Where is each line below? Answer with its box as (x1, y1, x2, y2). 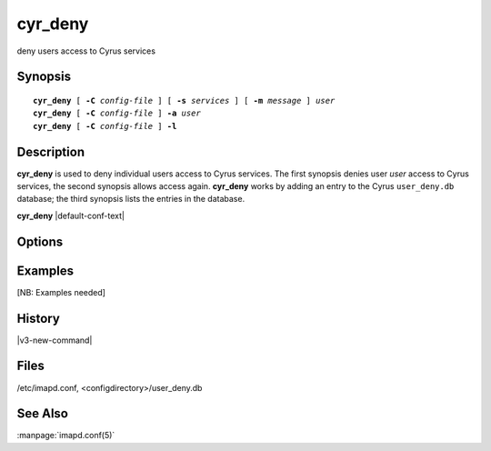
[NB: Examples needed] (16, 286, 106, 297)
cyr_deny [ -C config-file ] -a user (33, 108, 202, 118)
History (16, 310, 61, 326)
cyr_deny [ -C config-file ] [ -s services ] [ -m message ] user (33, 95, 336, 105)
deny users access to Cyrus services (16, 45, 156, 56)
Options (16, 234, 64, 249)
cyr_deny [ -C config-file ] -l (33, 121, 177, 131)
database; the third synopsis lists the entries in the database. (16, 194, 245, 205)
